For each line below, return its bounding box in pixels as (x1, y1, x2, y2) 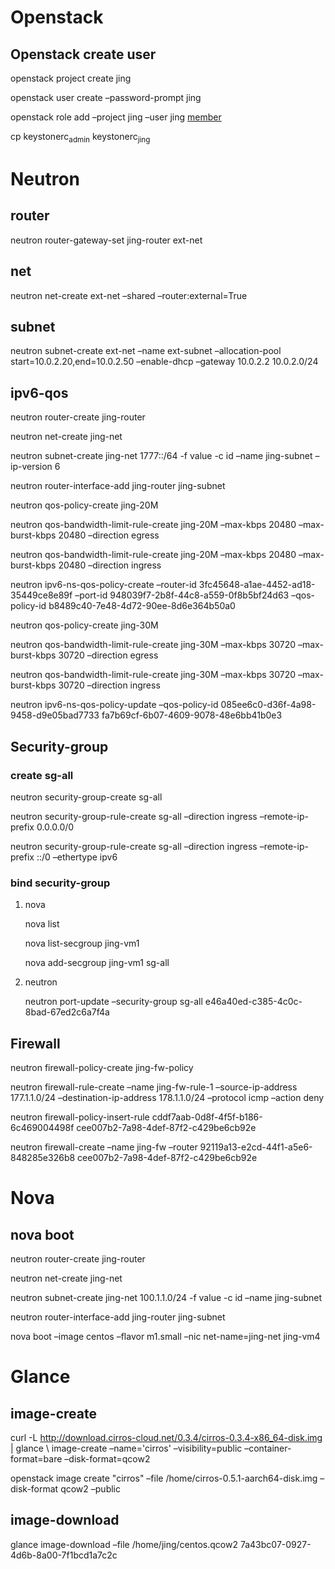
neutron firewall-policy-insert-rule (10, 1111, 150, 1123)
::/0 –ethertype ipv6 (36, 851, 118, 863)
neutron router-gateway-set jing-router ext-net (10, 234, 203, 246)
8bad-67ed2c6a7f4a (24, 1006, 110, 1018)
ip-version (10, 461, 53, 473)
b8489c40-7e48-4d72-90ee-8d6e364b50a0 (48, 600, 236, 612)
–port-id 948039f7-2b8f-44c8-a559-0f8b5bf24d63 (74, 589, 290, 601)
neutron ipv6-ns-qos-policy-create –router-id (10, 579, 197, 591)
